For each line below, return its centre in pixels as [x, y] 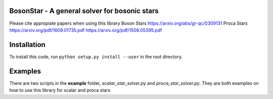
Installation [27, 45]
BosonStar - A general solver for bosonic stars [84, 11]
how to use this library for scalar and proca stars [60, 90]
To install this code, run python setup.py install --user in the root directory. [96, 57]
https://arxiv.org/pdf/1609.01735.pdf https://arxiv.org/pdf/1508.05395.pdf [86, 30]
